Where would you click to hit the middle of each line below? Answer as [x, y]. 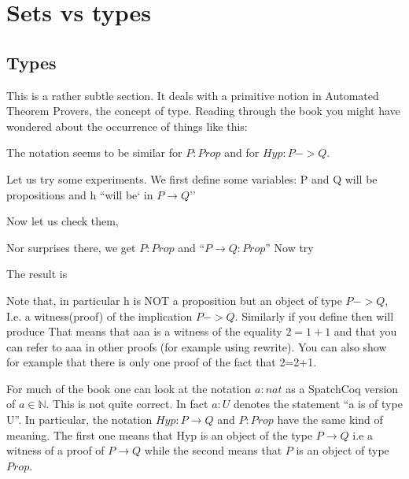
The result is [37, 274]
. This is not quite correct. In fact [127, 404]
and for [242, 152]
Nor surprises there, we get [71, 247]
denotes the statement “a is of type [318, 404]
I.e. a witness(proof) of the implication [99, 316]
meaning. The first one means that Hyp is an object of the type [160, 434]
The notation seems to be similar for [94, 152]
